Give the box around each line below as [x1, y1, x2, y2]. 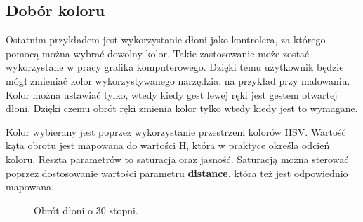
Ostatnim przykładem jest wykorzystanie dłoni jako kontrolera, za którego [6, 32, 326, 47]
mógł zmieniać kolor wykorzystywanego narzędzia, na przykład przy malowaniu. [6, 73, 350, 88]
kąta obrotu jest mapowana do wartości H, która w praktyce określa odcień [6, 138, 330, 153]
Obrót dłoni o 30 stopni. [34, 202, 138, 217]
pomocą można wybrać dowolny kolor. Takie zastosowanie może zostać [6, 46, 310, 60]
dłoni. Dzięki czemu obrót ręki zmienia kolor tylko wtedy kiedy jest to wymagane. [6, 101, 358, 116]
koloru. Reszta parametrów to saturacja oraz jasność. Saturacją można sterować [6, 151, 349, 166]
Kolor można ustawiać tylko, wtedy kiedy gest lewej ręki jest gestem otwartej [6, 87, 338, 102]
